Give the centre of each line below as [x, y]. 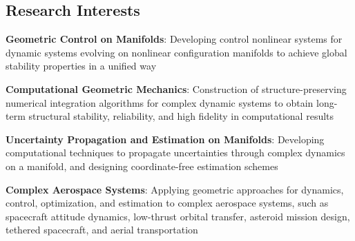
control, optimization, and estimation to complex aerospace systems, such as [167, 203]
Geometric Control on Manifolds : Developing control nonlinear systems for [174, 39]
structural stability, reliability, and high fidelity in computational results [181, 116]
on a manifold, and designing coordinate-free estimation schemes [142, 166]
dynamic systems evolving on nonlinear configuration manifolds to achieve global [176, 52]
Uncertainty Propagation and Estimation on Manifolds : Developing [165, 139]
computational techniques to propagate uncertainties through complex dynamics [175, 153]
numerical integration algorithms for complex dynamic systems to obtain [160, 102]
